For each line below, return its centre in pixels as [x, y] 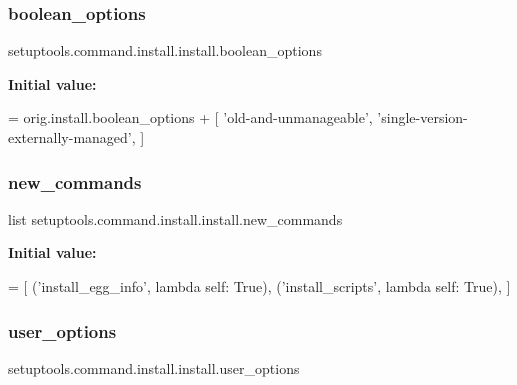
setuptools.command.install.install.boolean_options [165, 50]
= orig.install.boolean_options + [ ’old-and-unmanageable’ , [190, 117]
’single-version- [422, 117]
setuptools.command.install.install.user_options [154, 367]
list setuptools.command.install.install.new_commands [175, 218]
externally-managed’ [70, 137]
